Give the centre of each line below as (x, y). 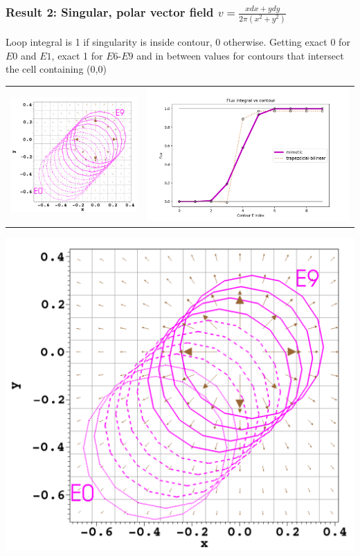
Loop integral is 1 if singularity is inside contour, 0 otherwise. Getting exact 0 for (178, 42)
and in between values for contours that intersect (240, 55)
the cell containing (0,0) (56, 69)
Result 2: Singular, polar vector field (110, 11)
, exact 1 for (77, 55)
